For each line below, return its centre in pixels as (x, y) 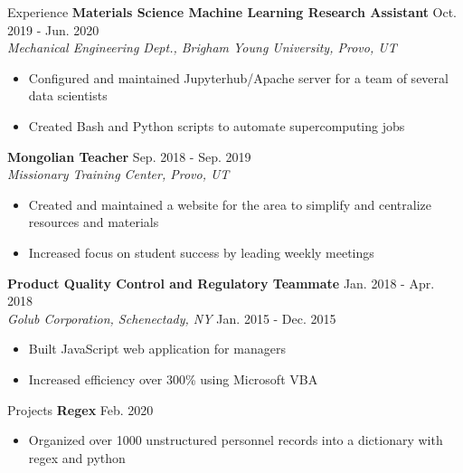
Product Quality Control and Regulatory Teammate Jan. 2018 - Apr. (221, 283)
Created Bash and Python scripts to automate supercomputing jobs (217, 125)
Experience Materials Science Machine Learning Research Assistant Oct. (232, 12)
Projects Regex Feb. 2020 (80, 409)
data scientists (68, 95)
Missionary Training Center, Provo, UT (118, 174)
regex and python (77, 457)
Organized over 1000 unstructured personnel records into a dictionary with (236, 440)
